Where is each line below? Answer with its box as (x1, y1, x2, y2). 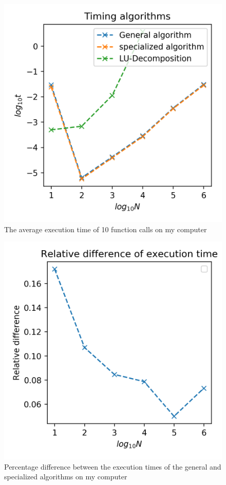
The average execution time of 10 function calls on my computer (4, 223, 207, 234)
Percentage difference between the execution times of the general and (4, 461, 221, 472)
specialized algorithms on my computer (4, 471, 127, 482)
